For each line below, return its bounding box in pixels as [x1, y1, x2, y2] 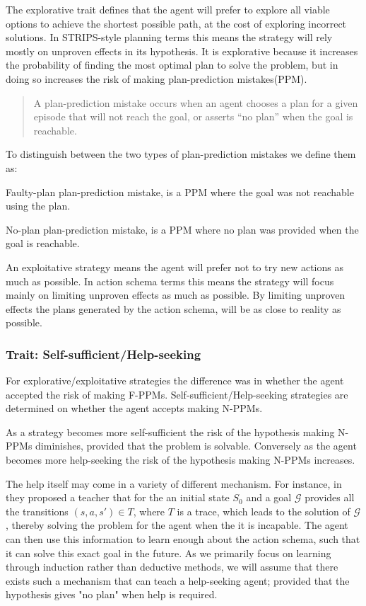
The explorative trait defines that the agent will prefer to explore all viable [6, 2, 330, 16]
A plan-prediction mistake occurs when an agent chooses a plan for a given [33, 95, 358, 110]
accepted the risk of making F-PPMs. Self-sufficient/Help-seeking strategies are [6, 387, 348, 401]
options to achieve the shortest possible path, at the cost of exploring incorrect [6, 16, 347, 30]
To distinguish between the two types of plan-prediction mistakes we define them [6, 147, 356, 161]
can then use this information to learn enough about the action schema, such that [6, 532, 360, 547]
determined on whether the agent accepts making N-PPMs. [6, 401, 263, 416]
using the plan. [6, 198, 71, 213]
